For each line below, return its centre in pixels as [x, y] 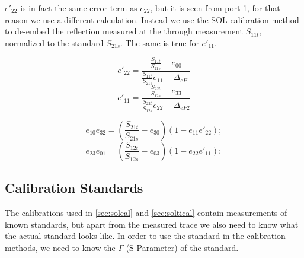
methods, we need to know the [60, 247]
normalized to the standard [54, 42]
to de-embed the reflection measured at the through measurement [124, 31]
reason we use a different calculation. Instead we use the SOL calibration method [152, 19]
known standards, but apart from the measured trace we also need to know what [152, 224]
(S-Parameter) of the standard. [182, 247]
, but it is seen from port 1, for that [215, 8]
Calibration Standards [74, 188]
